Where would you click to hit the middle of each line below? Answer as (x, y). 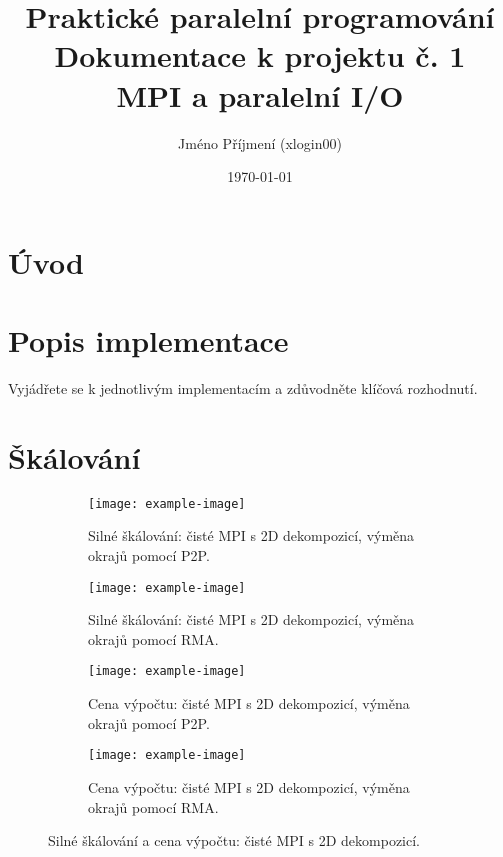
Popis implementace (148, 340)
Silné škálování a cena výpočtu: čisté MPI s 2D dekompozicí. (234, 840)
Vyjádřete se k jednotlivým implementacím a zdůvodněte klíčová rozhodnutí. (243, 388)
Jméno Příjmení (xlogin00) (260, 142)
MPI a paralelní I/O (260, 94)
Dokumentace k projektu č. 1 (260, 55)
